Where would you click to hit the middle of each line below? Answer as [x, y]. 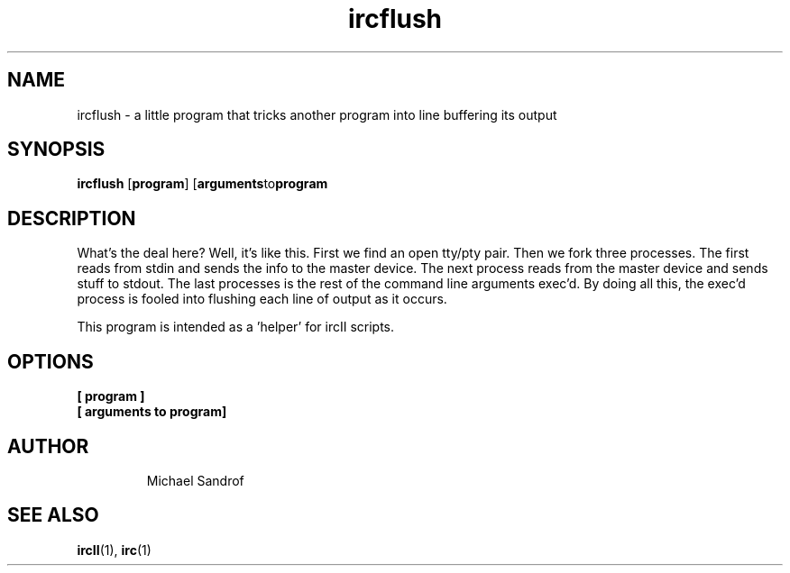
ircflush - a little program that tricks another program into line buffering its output [317, 114]
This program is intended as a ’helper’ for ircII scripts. [236, 327]
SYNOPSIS [56, 150]
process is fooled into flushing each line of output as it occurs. [262, 299]
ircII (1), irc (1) [114, 550]
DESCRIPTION [72, 218]
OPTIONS [51, 361]
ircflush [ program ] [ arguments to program [202, 184]
